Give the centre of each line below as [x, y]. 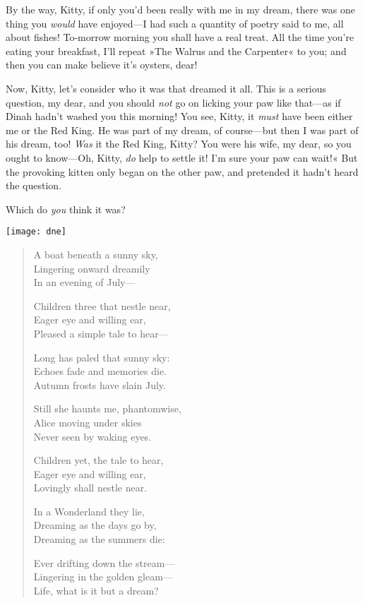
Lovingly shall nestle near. [90, 488]
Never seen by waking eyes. [92, 436]
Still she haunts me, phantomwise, [107, 408]
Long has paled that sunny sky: [102, 357]
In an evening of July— [84, 282]
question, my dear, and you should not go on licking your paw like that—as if [173, 102]
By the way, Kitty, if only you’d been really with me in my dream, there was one [181, 9]
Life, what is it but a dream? [96, 590]
